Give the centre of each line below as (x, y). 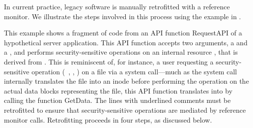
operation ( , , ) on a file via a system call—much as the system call (134, 71)
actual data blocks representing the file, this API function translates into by (118, 90)
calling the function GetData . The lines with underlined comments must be (117, 100)
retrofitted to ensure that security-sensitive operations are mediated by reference (125, 110)
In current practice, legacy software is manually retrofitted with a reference (117, 6)
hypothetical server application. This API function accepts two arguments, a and (126, 42)
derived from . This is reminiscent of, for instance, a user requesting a (109, 61)
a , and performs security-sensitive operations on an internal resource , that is (121, 52)
